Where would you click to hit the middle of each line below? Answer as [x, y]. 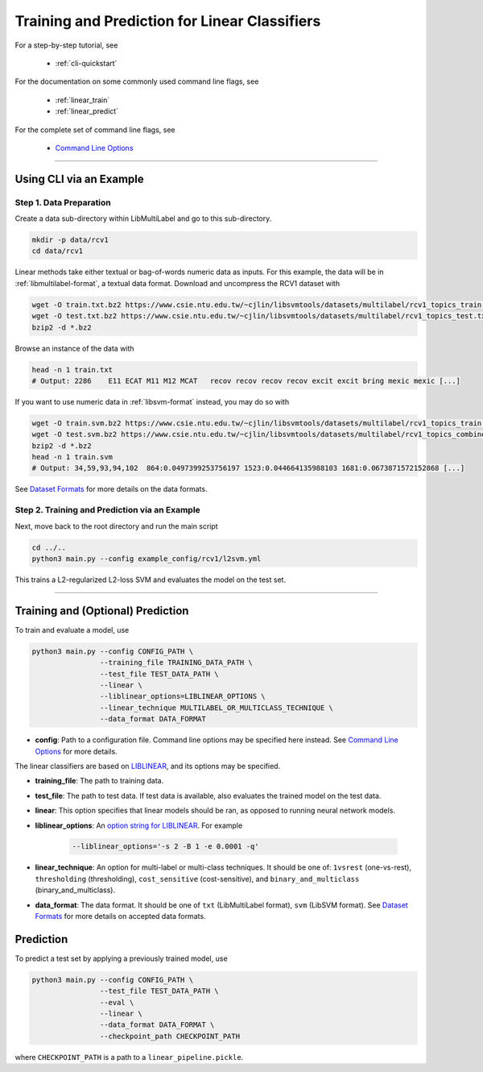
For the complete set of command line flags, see [95, 130]
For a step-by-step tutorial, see [66, 45]
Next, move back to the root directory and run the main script [116, 526]
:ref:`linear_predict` [87, 111]
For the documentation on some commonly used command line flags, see [137, 81]
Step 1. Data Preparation [63, 202]
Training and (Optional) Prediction [102, 611]
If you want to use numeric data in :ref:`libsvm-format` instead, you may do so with [152, 401]
